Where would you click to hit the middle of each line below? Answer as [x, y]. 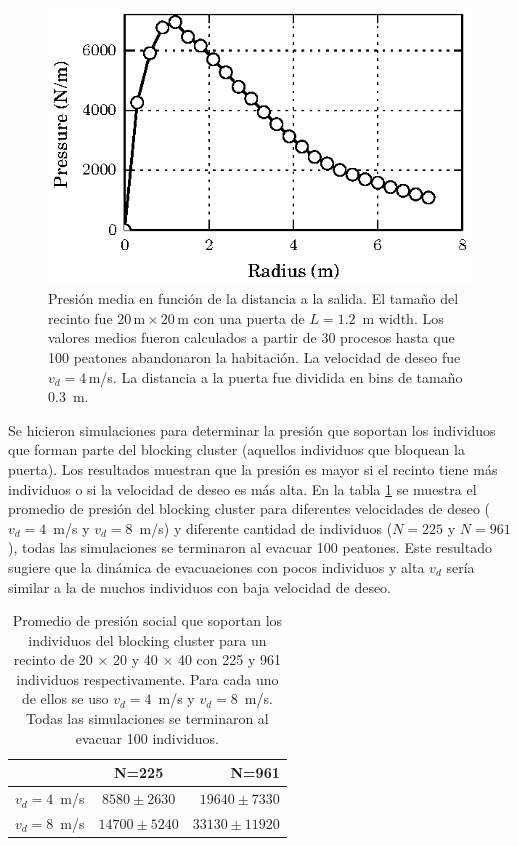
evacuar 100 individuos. [147, 737]
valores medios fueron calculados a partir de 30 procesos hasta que [251, 337]
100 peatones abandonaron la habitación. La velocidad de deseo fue [254, 356]
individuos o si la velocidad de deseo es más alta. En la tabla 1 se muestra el [242, 488]
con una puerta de [249, 317]
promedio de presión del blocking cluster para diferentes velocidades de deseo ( [249, 508]
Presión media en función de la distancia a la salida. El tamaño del [253, 298]
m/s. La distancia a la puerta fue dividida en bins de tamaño [275, 376]
